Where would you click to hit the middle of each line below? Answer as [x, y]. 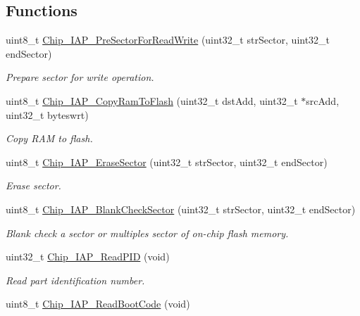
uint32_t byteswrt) [47, 114]
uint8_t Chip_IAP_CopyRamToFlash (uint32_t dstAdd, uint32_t [152, 100]
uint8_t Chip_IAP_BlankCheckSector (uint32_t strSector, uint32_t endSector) [181, 209]
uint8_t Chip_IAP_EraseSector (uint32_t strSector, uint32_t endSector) [167, 162]
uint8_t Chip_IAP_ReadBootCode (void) [98, 304]
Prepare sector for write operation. [80, 77]
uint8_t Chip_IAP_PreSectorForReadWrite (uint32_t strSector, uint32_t [168, 40]
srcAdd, [323, 100]
